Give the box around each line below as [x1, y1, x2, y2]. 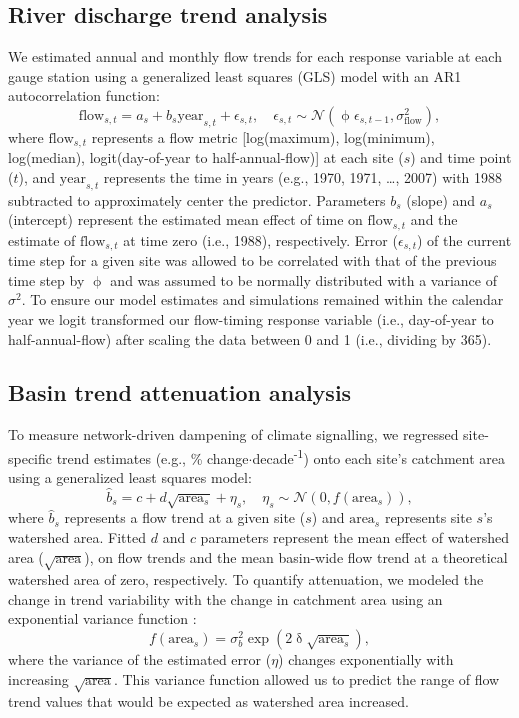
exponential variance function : [8, 608, 197, 629]
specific [8, 447, 53, 468]
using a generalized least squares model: [8, 467, 252, 488]
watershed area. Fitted [8, 526, 147, 547]
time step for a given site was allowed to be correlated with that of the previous [8, 250, 497, 271]
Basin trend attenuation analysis [8, 377, 352, 408]
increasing [8, 668, 69, 689]
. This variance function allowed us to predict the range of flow [113, 668, 500, 689]
